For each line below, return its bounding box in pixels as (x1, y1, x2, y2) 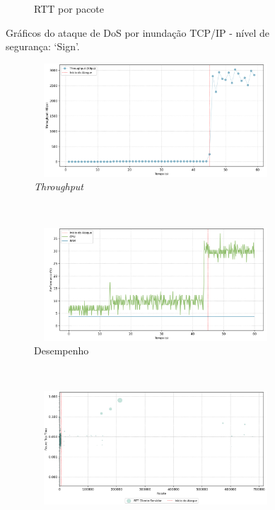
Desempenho (34, 343, 89, 358)
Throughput (34, 179, 83, 194)
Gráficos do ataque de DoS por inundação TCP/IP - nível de (6, 25, 270, 40)
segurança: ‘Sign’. (6, 39, 80, 54)
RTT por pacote (34, 1, 105, 16)
